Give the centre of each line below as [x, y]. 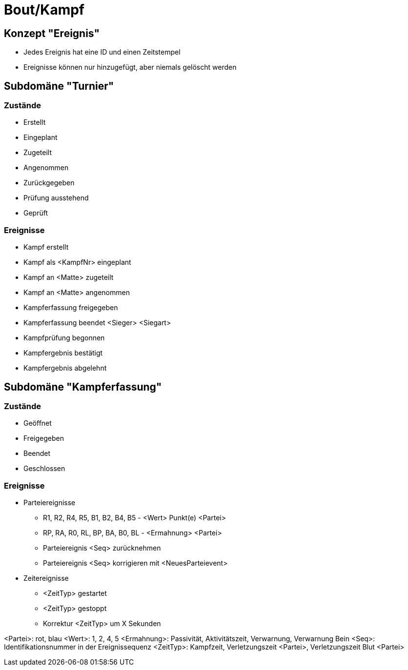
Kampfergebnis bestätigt [63, 353]
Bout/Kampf [44, 10]
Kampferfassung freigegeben [71, 308]
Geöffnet [38, 423]
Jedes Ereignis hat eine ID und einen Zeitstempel [102, 52]
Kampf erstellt [46, 247]
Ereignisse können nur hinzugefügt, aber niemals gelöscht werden [130, 67]
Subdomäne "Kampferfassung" [83, 387]
